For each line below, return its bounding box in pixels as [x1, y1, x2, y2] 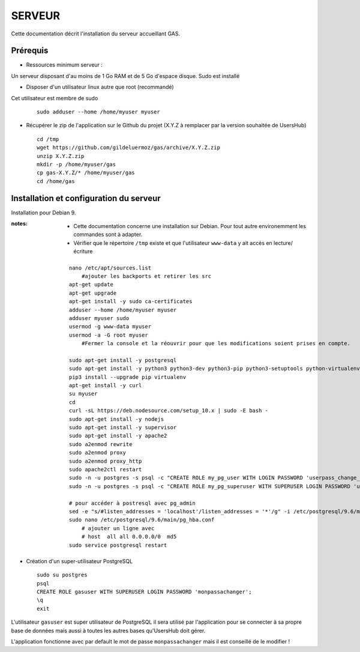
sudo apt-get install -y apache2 [69, 432, 167, 439]
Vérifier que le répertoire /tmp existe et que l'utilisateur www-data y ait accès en [73, 239, 272, 246]
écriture [73, 248, 93, 255]
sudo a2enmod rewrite [69, 441, 133, 447]
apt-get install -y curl [69, 382, 142, 389]
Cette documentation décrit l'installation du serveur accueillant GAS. [11, 30, 180, 37]
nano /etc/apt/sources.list [69, 264, 152, 271]
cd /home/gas [37, 178, 75, 184]
